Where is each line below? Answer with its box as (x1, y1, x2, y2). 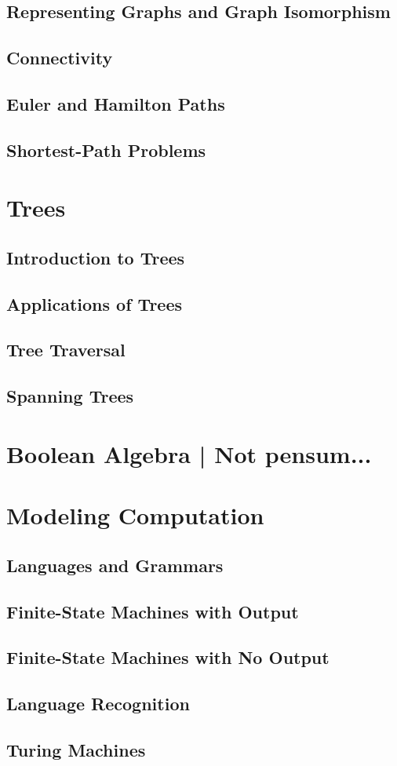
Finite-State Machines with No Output (6, 645, 330, 669)
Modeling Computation (6, 499, 264, 531)
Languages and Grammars (6, 553, 224, 577)
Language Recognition (6, 691, 190, 716)
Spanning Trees (6, 384, 134, 408)
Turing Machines (6, 737, 146, 761)
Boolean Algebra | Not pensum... (6, 437, 372, 469)
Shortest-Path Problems (6, 137, 206, 162)
